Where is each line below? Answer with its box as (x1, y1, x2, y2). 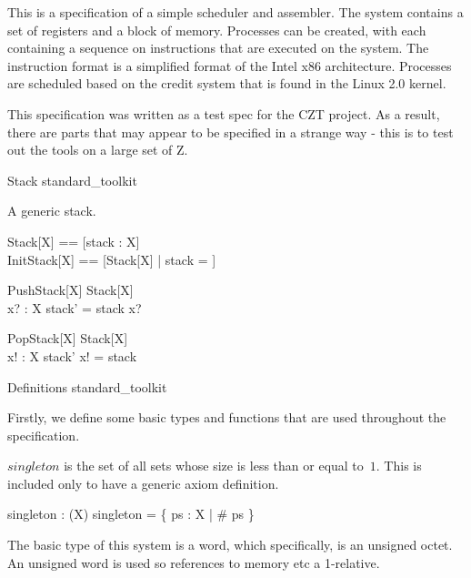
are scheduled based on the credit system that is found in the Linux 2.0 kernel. (7, 74, 446, 93)
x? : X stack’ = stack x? (7, 298, 142, 317)
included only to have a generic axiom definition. (7, 473, 279, 492)
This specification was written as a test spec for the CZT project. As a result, (7, 104, 440, 123)
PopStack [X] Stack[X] (7, 329, 128, 348)
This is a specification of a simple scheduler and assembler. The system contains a (7, 3, 464, 21)
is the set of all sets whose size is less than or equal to (64, 456, 364, 475)
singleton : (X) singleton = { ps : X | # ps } (7, 504, 255, 523)
